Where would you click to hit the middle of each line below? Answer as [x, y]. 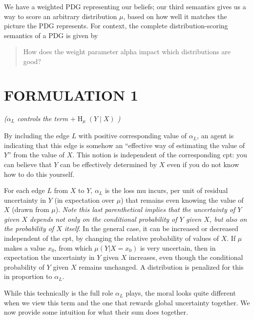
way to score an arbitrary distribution [61, 16]
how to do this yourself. [39, 174]
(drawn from [31, 209]
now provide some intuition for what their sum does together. [96, 312]
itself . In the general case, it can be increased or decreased [151, 228]
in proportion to [28, 276]
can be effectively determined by [109, 164]
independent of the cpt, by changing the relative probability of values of [112, 238]
